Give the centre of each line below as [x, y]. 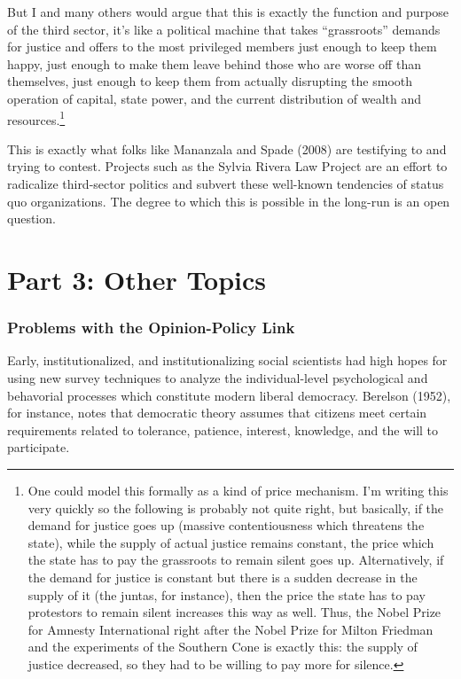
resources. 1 [36, 118]
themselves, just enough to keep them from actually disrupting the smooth [210, 81]
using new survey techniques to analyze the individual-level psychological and [218, 377]
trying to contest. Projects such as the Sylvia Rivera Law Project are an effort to [227, 166]
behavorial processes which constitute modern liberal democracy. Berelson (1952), [229, 395]
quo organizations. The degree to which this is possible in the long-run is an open [229, 201]
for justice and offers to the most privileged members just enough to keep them [222, 47]
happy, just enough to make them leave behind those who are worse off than [214, 63]
